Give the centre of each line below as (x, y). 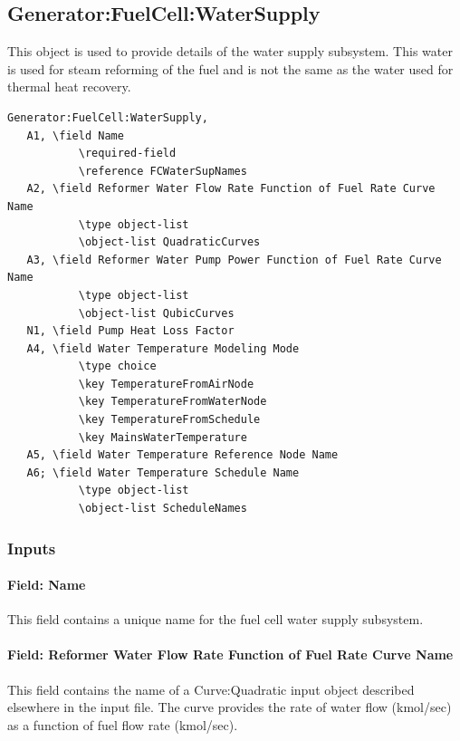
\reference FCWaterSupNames (163, 171)
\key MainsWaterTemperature (163, 437)
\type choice (117, 366)
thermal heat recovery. (69, 87)
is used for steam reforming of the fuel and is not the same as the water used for (230, 68)
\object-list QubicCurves (156, 313)
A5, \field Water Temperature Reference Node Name (182, 455)
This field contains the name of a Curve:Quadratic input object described (211, 689)
